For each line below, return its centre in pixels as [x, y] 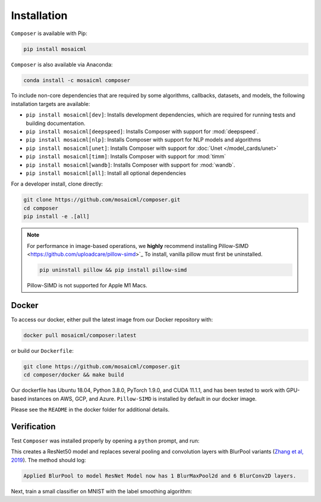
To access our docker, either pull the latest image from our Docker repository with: [112, 319]
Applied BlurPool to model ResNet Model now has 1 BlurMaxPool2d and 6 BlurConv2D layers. [160, 476]
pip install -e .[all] [56, 217]
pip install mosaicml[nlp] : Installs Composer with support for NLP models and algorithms [144, 140]
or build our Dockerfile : [42, 350]
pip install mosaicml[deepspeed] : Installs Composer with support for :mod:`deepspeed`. [142, 131]
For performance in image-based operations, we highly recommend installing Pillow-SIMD [138, 246]
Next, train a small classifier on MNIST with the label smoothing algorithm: [102, 491]
